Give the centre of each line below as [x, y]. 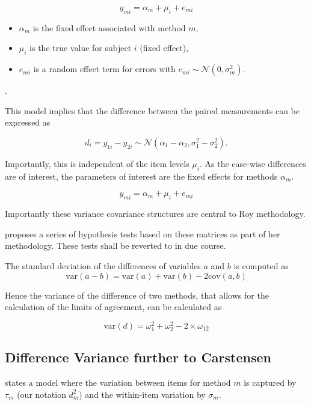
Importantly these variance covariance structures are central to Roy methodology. [155, 214]
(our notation [42, 394]
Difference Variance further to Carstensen [138, 357]
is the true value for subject [81, 48]
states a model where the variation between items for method [118, 382]
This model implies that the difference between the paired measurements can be [152, 110]
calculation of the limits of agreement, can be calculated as [113, 307]
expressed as [28, 122]
